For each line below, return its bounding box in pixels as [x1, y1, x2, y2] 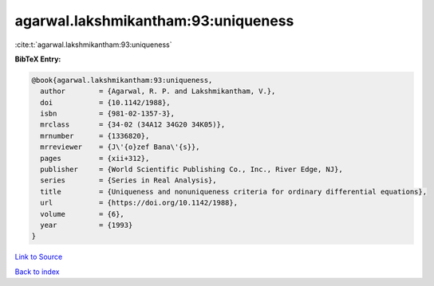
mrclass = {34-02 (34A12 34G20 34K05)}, [40, 120, 226, 129]
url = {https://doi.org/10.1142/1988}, [40, 198, 239, 207]
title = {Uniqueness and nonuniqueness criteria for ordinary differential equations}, [40, 187, 427, 196]
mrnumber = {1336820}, [40, 131, 150, 140]
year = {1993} [40, 221, 133, 229]
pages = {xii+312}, [40, 154, 150, 163]
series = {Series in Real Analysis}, [40, 176, 217, 185]
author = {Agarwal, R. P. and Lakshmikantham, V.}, [40, 87, 276, 96]
